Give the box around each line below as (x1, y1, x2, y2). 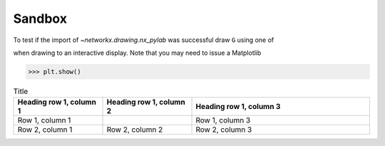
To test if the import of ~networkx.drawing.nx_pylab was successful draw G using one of (13, 36, 274, 44)
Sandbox (13, 11, 68, 26)
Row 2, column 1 (17, 125, 73, 135)
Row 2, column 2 (106, 125, 163, 135)
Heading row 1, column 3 (195, 102, 281, 112)
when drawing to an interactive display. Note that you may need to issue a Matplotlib (13, 48, 262, 57)
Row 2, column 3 (195, 125, 252, 135)
